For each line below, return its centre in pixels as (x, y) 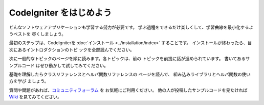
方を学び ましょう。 (29, 81)
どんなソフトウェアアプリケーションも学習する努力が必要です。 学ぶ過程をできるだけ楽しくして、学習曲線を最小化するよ (131, 27)
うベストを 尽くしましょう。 (37, 34)
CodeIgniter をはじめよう (60, 13)
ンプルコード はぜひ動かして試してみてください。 (59, 65)
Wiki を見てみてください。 (35, 97)
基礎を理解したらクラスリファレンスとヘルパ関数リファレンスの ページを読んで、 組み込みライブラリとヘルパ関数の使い (130, 74)
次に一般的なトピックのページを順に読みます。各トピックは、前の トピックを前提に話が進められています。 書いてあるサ (130, 59)
